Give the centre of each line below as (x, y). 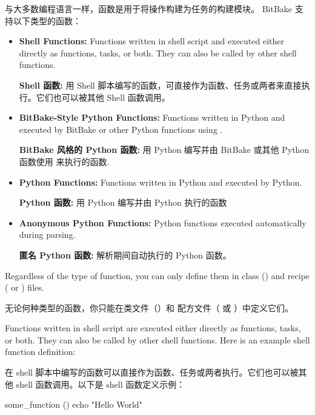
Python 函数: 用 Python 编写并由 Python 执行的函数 (123, 202)
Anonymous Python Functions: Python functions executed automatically (163, 222)
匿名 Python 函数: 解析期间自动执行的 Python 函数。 (125, 255)
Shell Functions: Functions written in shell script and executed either (152, 41)
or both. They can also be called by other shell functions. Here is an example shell (157, 339)
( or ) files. (25, 287)
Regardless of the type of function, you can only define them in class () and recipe (157, 275)
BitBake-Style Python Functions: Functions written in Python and (152, 117)
